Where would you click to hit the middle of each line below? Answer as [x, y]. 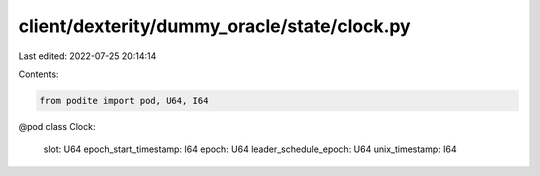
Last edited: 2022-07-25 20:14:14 [87, 56]
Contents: [38, 74]
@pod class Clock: [57, 126]
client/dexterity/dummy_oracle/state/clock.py [214, 26]
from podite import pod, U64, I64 [124, 100]
